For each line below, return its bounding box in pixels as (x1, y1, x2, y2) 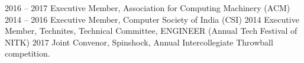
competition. (5, 47, 50, 60)
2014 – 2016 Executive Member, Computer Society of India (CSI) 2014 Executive (5, 13, 299, 25)
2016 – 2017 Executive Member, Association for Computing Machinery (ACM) (5, 2, 290, 13)
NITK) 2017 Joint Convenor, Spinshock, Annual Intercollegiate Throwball (5, 36, 273, 48)
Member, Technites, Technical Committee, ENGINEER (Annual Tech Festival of (5, 24, 297, 37)
